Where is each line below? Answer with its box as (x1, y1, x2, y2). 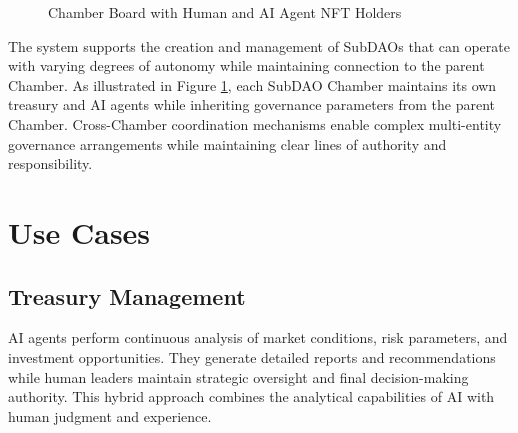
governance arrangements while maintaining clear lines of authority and (8, 133, 447, 154)
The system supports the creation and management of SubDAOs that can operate (8, 35, 510, 56)
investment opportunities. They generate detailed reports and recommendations (8, 346, 496, 367)
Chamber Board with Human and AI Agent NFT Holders (48, 2, 402, 22)
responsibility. (8, 153, 93, 174)
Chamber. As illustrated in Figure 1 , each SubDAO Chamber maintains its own (8, 74, 497, 95)
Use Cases (8, 211, 151, 252)
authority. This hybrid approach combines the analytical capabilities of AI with (8, 386, 495, 407)
